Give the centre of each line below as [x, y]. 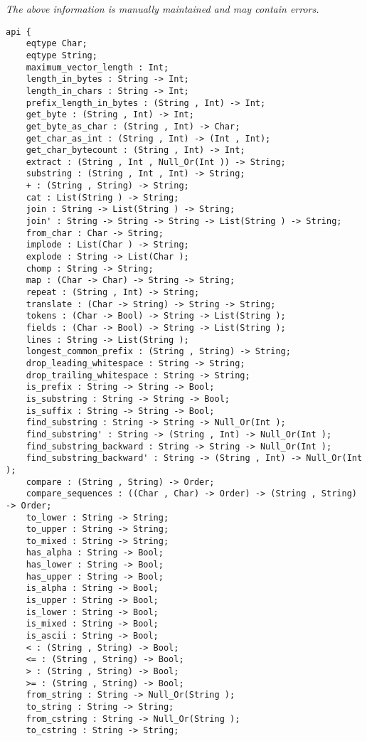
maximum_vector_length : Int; [97, 67]
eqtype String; [62, 55]
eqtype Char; [57, 44]
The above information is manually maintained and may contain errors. [163, 9]
